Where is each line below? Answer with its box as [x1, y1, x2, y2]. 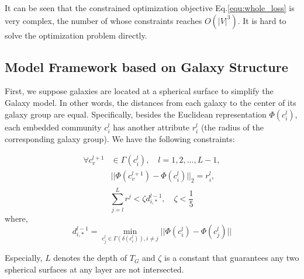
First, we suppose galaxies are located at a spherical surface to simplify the [5, 85, 274, 97]
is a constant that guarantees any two [164, 252, 299, 264]
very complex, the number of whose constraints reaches [5, 14, 202, 26]
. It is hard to [237, 14, 286, 26]
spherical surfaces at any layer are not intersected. [5, 263, 184, 275]
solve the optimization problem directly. [5, 29, 147, 41]
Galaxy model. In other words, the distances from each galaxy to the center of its [5, 96, 296, 108]
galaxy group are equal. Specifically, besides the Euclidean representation [5, 108, 267, 120]
